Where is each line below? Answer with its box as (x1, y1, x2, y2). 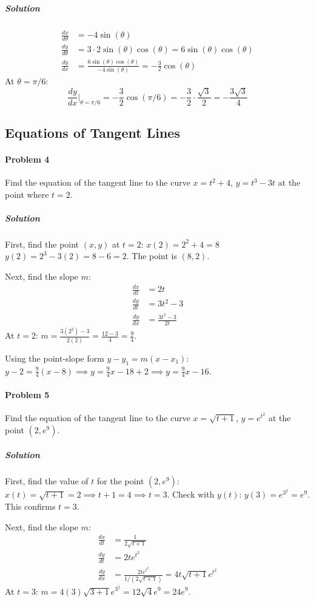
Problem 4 (5, 152, 50, 165)
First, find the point (5, 237, 79, 250)
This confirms (5, 499, 56, 512)
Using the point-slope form (5, 351, 104, 364)
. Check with (167, 488, 215, 501)
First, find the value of (5, 475, 89, 487)
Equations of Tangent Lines (5, 123, 180, 141)
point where (5, 188, 49, 200)
